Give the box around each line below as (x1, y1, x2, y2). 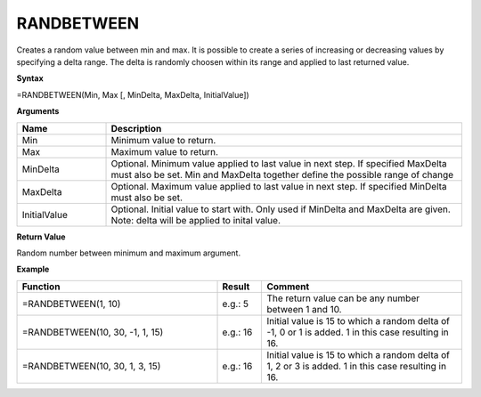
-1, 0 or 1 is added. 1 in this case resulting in (266, 326, 449, 338)
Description (110, 122, 162, 134)
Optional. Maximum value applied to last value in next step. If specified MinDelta (110, 180, 447, 192)
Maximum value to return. (110, 145, 218, 158)
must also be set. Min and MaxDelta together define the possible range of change (110, 168, 454, 181)
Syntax (16, 73, 44, 84)
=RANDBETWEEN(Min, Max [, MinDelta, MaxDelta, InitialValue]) (16, 89, 249, 100)
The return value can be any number (266, 292, 420, 304)
